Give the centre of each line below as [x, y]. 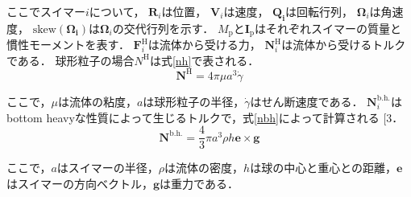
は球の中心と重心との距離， [324, 168]
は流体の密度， [204, 168]
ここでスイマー [46, 11]
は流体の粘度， [97, 101]
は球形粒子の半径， [194, 101]
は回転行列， [320, 11]
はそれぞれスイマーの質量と [328, 28]
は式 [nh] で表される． [204, 60]
